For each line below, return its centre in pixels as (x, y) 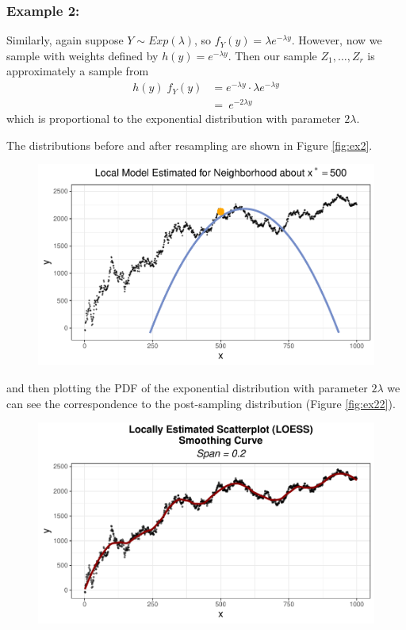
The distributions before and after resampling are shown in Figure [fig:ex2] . (190, 145)
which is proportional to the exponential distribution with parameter (174, 118)
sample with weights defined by (82, 55)
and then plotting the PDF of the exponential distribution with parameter (187, 387)
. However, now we (337, 40)
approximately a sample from (78, 71)
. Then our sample (272, 55)
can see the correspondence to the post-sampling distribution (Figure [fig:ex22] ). (201, 403)
